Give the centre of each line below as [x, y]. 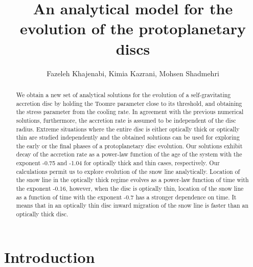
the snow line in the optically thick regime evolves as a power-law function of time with [132, 180]
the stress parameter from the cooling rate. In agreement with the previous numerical [130, 112]
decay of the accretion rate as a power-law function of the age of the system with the [129, 154]
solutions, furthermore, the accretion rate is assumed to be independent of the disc [126, 120]
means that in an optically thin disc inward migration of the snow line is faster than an [132, 205]
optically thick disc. [42, 214]
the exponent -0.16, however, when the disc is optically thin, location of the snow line [130, 188]
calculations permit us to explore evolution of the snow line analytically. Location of [128, 171]
